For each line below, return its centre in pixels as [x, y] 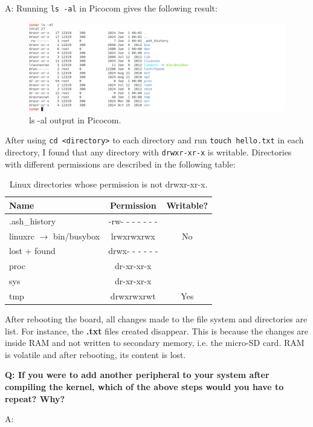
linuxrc [22, 236]
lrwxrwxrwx [133, 236]
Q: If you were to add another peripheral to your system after [137, 375]
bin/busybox [77, 236]
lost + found [32, 251]
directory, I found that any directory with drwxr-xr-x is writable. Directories [148, 152]
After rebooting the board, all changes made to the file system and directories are [156, 319]
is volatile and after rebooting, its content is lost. [95, 354]
